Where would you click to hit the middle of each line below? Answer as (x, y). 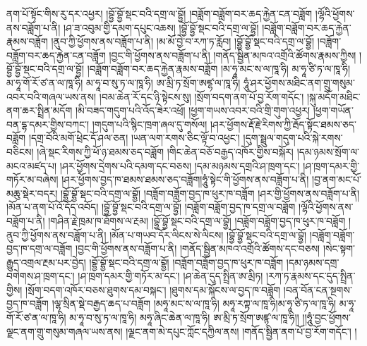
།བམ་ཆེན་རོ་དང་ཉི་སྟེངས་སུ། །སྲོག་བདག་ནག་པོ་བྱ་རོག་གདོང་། (201, 96)
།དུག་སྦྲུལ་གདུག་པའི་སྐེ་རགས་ (293, 138)
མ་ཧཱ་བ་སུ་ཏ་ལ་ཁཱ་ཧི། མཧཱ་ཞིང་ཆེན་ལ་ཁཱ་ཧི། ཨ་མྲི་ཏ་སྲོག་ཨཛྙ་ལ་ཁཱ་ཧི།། (184, 317)
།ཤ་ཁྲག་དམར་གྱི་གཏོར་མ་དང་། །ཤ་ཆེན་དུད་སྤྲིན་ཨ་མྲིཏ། (170, 276)
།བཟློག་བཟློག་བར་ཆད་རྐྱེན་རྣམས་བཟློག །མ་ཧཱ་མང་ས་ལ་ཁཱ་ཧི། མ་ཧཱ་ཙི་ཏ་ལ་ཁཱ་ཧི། (219, 69)
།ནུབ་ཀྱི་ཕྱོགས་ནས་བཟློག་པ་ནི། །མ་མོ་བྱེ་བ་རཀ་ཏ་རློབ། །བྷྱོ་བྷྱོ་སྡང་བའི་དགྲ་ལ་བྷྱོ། (183, 41)
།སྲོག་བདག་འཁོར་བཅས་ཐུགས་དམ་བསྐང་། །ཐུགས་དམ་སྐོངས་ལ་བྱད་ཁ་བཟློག (153, 289)
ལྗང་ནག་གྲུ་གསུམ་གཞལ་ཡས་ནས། (65, 331)
